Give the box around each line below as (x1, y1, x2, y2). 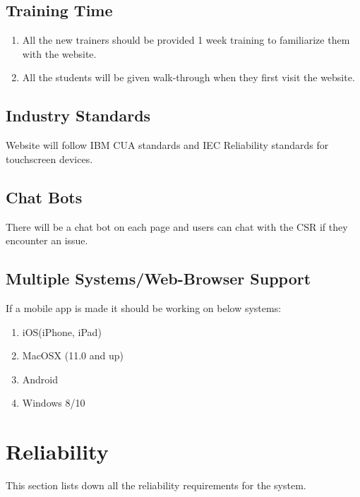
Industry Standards (6, 104, 151, 126)
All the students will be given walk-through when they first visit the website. (22, 70, 355, 85)
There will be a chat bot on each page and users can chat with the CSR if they (6, 219, 348, 234)
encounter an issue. (6, 233, 88, 248)
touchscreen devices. (6, 151, 93, 166)
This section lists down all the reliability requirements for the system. (6, 478, 306, 493)
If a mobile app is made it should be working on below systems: (6, 300, 282, 315)
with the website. (22, 46, 97, 61)
